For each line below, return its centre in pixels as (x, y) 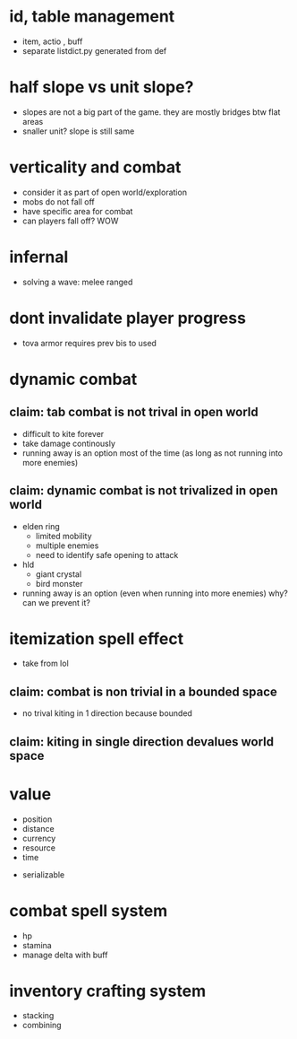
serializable (43, 874)
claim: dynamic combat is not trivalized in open (144, 491)
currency (39, 838)
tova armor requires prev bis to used (89, 343)
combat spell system (89, 910)
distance (38, 828)
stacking (38, 1016)
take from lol (45, 664)
